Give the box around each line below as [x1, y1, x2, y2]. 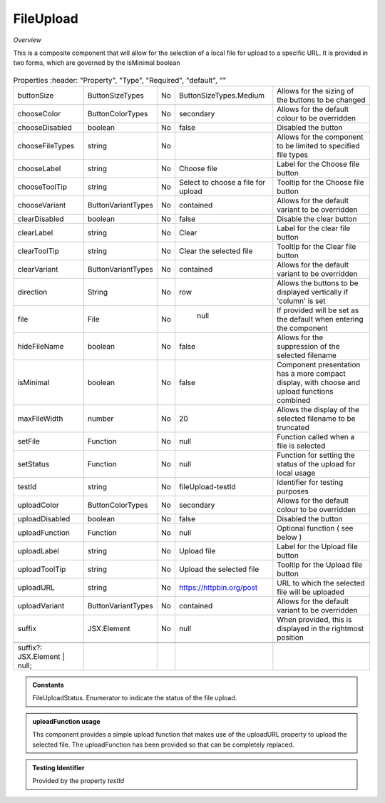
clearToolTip [17, 246, 60, 256]
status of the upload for [277, 459, 356, 469]
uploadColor [17, 500, 60, 510]
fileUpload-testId [179, 482, 236, 492]
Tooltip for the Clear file [277, 242, 356, 252]
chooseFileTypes [17, 141, 75, 151]
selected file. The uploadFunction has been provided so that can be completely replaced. [32, 740, 294, 749]
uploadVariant [17, 601, 65, 611]
